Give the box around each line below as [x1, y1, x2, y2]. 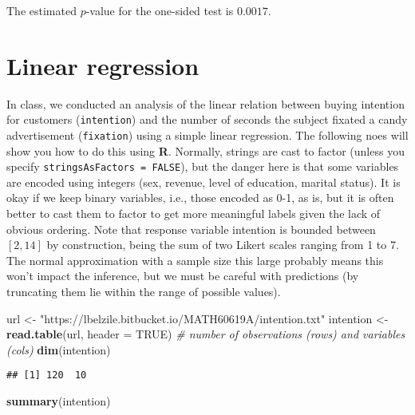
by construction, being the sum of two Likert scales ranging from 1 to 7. [46, 236, 399, 253]
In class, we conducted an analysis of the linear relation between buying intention [6, 95, 405, 112]
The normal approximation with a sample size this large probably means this [6, 251, 384, 268]
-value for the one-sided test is [85, 2, 234, 18]
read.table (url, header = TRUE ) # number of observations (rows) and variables [6, 326, 405, 342]
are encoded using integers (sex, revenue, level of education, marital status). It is [6, 173, 401, 190]
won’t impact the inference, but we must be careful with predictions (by [6, 267, 359, 284]
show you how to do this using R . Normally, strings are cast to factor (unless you [6, 142, 405, 159]
